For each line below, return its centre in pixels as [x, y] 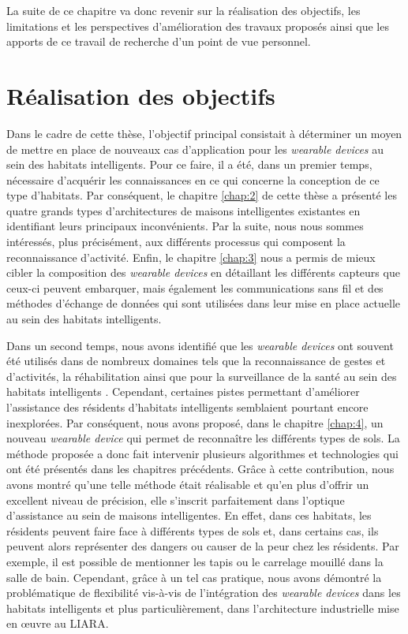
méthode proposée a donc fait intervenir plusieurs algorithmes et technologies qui [202, 453]
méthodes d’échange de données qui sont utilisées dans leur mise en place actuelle [204, 303]
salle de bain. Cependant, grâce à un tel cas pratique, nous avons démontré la [194, 577]
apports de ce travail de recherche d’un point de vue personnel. [159, 41]
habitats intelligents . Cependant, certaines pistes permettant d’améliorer [183, 392]
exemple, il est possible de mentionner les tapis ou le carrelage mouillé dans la [195, 561]
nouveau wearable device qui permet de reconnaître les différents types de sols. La [203, 438]
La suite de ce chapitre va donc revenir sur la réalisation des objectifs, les [183, 10]
